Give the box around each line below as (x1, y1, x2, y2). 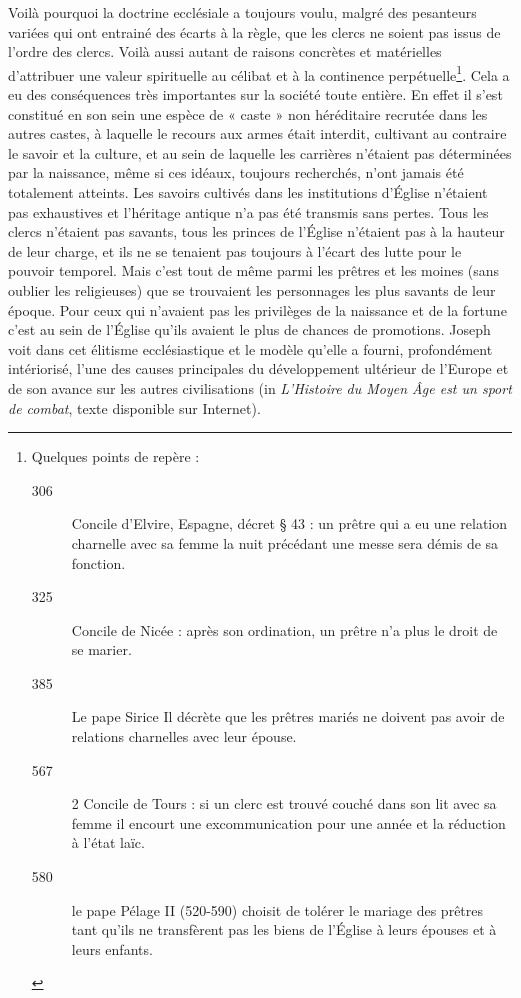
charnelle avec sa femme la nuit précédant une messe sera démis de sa (71, 532, 499, 553)
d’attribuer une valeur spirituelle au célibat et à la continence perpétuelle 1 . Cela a (8, 61, 510, 85)
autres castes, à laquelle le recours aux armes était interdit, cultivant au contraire (8, 123, 507, 144)
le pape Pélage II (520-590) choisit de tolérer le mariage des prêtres (71, 899, 484, 920)
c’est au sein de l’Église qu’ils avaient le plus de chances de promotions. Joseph (8, 319, 491, 340)
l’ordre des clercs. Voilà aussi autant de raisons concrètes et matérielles (8, 41, 442, 62)
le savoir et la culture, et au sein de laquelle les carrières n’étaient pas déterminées (8, 142, 512, 163)
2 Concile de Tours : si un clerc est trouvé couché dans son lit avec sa (71, 793, 497, 814)
